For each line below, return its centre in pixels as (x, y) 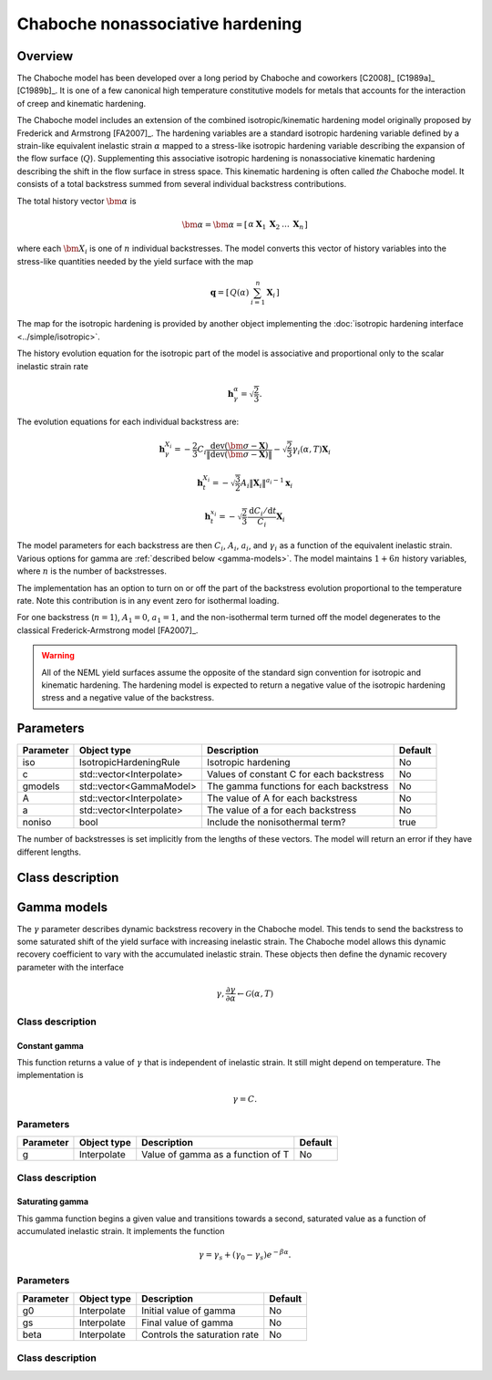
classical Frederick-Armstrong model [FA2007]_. (108, 630)
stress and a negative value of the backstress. (128, 698)
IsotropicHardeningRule (130, 763)
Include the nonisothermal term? (276, 823)
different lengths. (49, 852)
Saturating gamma (53, 1202)
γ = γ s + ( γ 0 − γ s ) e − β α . (245, 1255)
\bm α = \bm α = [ (215, 224)
